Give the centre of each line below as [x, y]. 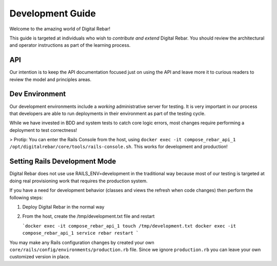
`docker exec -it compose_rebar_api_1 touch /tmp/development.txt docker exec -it [129, 226]
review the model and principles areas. [51, 79]
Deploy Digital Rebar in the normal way [63, 207]
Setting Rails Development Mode [63, 161]
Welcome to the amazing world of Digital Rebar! [60, 29]
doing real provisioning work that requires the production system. [79, 181]
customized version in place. [40, 257]
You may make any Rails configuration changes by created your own [82, 242]
